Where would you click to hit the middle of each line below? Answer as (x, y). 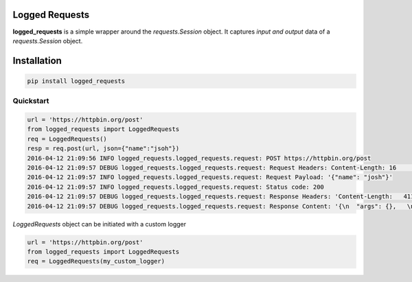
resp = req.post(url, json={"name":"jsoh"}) (103, 149)
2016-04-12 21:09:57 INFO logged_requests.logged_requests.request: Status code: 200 (175, 187)
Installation (37, 61)
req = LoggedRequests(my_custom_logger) (96, 261)
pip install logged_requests (76, 81)
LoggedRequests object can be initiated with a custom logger (100, 224)
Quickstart (31, 101)
